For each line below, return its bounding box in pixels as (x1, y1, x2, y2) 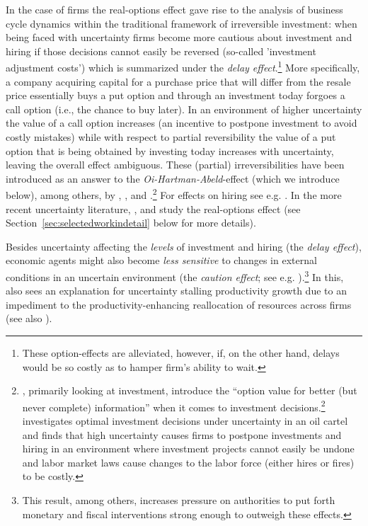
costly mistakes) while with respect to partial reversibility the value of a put (6, 130, 336, 144)
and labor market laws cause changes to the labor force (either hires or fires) (22, 454, 355, 469)
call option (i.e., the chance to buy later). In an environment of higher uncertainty (6, 101, 362, 116)
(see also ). (6, 311, 52, 326)
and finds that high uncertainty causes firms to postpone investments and (22, 427, 342, 442)
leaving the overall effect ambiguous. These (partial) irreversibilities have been (6, 157, 345, 172)
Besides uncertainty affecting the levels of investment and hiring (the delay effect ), (6, 239, 362, 253)
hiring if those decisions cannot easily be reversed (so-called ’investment (6, 43, 316, 58)
